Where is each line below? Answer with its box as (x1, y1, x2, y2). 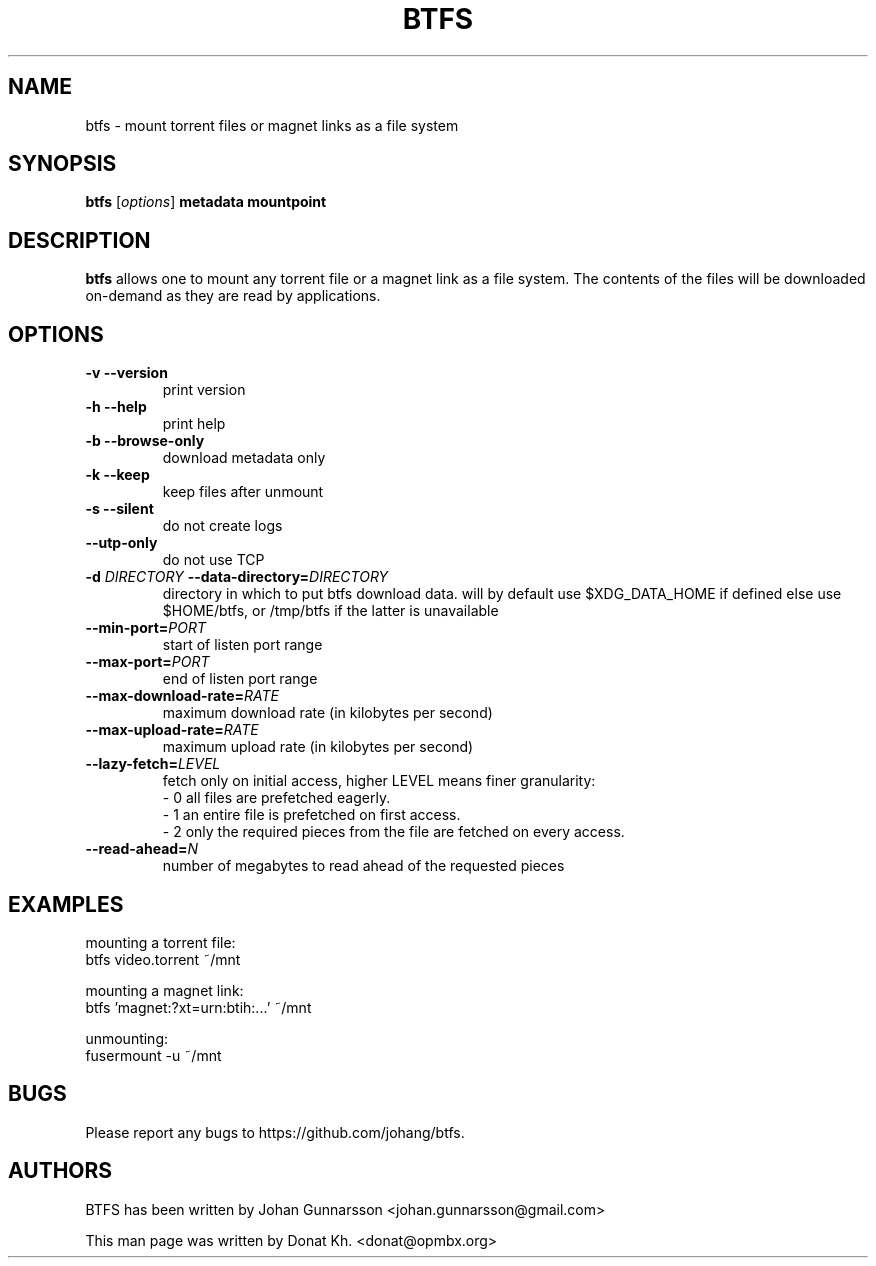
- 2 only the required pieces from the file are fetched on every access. (162, 823, 625, 841)
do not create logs (162, 517, 283, 535)
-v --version (85, 364, 168, 382)
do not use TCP (162, 551, 265, 569)
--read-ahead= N (85, 840, 199, 858)
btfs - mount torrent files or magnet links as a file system (85, 116, 459, 134)
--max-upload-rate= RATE (85, 721, 259, 739)
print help (162, 415, 226, 433)
